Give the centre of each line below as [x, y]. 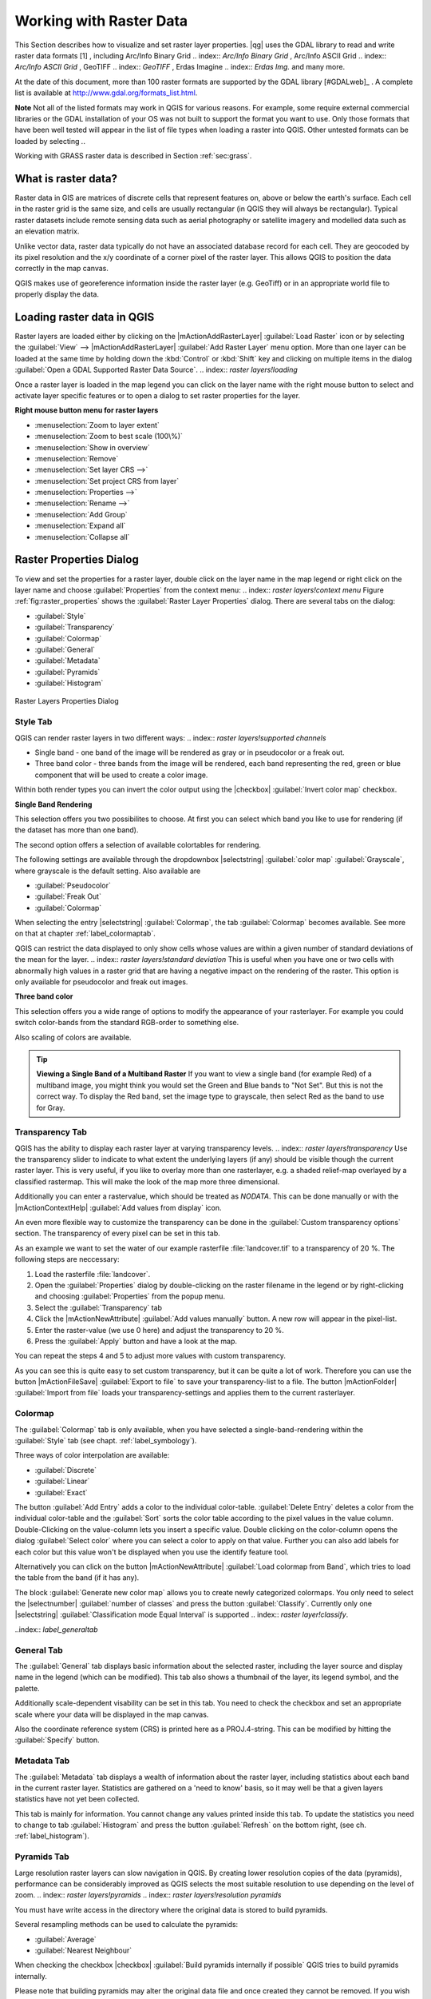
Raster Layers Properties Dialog [67, 701]
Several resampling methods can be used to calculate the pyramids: [127, 1925]
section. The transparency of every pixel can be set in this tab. [117, 1233]
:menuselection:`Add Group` [81, 514]
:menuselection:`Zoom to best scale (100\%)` [109, 437]
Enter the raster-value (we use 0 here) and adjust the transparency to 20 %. [160, 1330]
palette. [27, 1688]
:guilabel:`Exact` [61, 1492]
